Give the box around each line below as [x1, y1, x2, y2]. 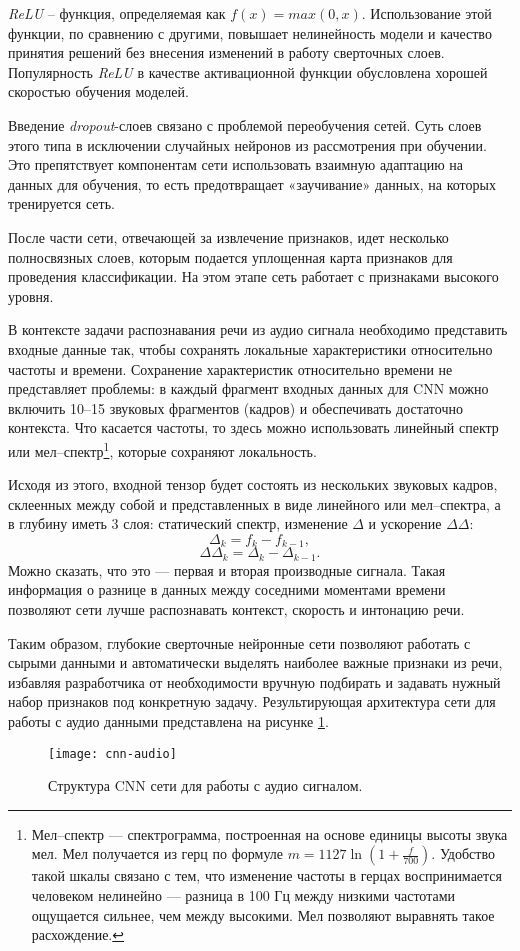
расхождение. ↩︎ [31, 924, 124, 945]
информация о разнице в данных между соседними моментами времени [8, 579, 446, 600]
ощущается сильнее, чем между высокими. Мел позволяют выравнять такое [31, 904, 495, 925]
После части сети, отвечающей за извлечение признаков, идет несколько [8, 226, 449, 247]
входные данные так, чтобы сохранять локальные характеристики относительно [8, 338, 493, 359]
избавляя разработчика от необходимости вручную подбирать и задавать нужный [8, 671, 501, 692]
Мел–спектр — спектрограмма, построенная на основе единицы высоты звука [31, 823, 508, 844]
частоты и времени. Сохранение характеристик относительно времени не [8, 358, 453, 379]
